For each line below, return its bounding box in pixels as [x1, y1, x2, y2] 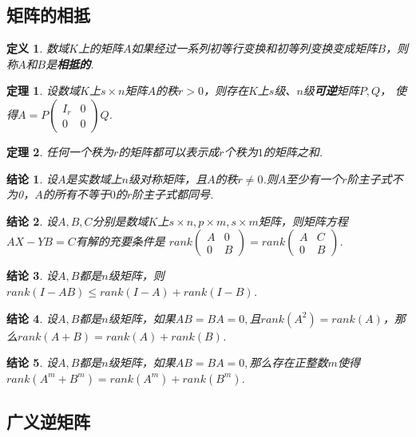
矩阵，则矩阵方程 [258, 212, 348, 229]
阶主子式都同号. [131, 186, 214, 203]
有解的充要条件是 [75, 233, 165, 250]
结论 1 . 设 [6, 170, 57, 187]
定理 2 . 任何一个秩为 [6, 143, 113, 159]
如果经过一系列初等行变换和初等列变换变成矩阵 [131, 40, 378, 57]
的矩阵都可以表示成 [118, 143, 220, 159]
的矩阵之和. [263, 143, 323, 159]
